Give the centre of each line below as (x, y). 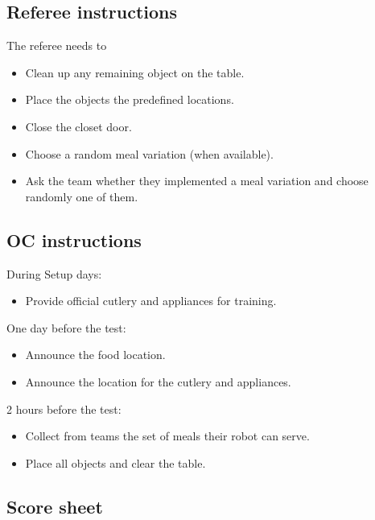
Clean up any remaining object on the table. (135, 72)
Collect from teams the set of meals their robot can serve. (167, 436)
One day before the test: (66, 327)
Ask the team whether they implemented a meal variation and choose (197, 181)
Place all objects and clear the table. (115, 462)
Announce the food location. (95, 355)
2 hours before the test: (64, 409)
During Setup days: (54, 273)
